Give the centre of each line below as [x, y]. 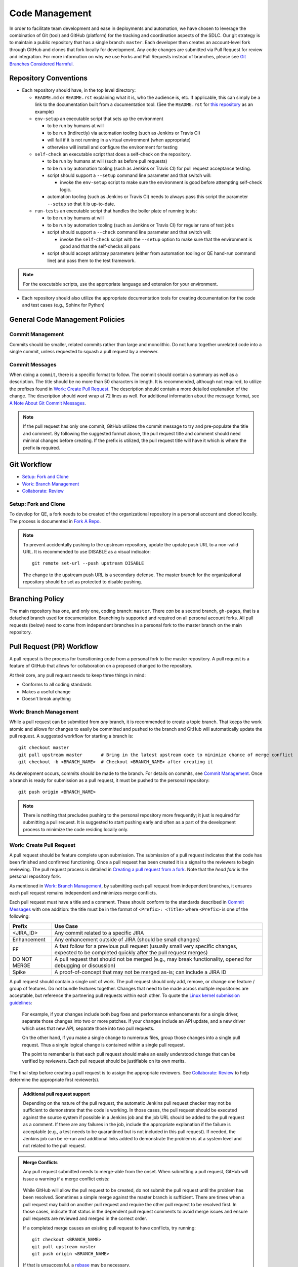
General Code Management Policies [67, 320]
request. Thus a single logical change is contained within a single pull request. [103, 1045]
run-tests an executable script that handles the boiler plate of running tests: [116, 211]
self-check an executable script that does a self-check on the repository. [113, 154]
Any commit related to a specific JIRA [99, 933]
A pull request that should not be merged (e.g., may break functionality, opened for [153, 959]
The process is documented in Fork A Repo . [55, 521]
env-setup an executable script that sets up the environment [99, 119]
